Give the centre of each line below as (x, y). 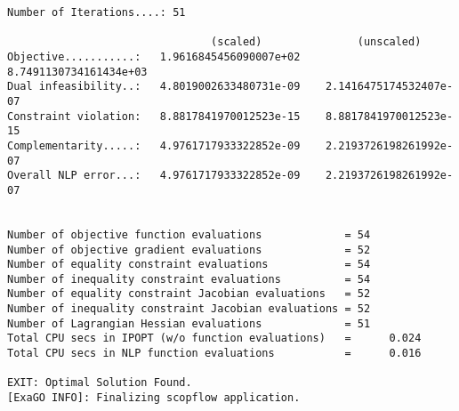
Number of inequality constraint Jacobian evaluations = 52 (189, 309)
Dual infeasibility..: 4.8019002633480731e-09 (154, 87)
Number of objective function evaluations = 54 (189, 234)
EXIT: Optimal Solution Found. (100, 383)
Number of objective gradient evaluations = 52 (189, 250)
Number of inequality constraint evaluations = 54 (189, 279)
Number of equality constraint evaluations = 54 (189, 265)
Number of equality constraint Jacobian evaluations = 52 (189, 294)
